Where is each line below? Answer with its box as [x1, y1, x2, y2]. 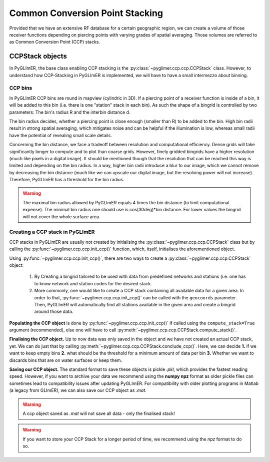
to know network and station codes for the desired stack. [34, 280, 152, 286]
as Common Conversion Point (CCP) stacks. [9, 39, 100, 45]
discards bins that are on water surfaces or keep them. [9, 357, 122, 363]
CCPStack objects [9, 52, 67, 61]
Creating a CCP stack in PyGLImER [9, 228, 95, 235]
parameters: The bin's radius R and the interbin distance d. [9, 109, 130, 115]
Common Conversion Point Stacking [9, 8, 163, 19]
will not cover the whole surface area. [22, 213, 100, 220]
